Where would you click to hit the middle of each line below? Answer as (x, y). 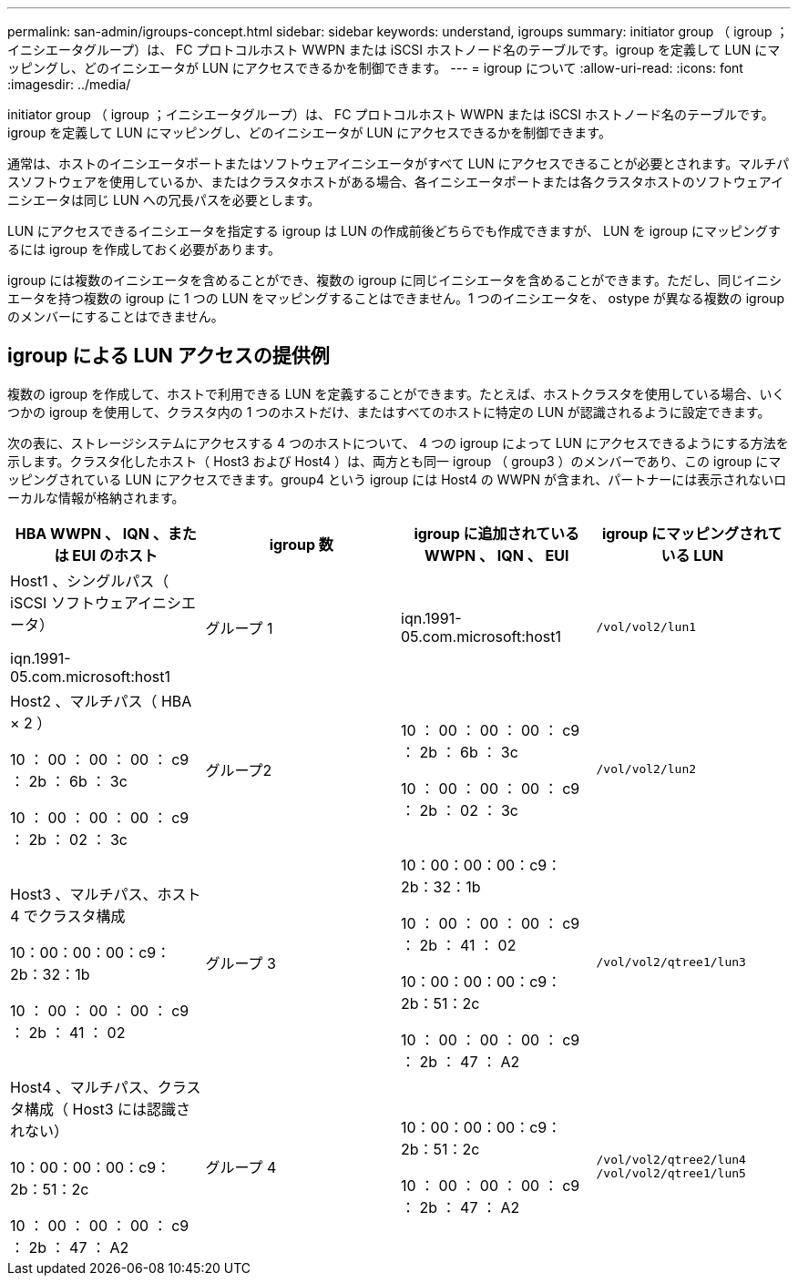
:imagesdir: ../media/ (69, 84)
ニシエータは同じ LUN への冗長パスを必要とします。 (164, 200)
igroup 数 (301, 544)
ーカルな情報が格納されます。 (96, 497)
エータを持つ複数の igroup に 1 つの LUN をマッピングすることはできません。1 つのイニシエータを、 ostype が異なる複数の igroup (396, 298)
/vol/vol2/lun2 (646, 769)
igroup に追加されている (497, 533)
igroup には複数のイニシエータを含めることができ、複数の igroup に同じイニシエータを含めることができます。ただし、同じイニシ (394, 280)
